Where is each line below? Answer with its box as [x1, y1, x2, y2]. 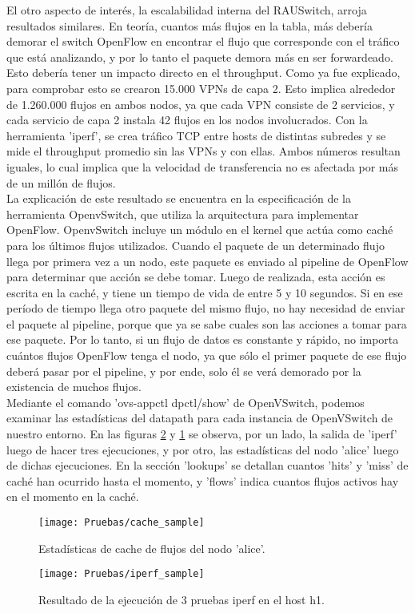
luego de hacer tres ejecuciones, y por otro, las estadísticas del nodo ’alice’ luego [6, 441, 399, 458]
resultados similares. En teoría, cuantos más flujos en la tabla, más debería [6, 17, 373, 34]
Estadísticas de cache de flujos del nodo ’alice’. [38, 539, 265, 556]
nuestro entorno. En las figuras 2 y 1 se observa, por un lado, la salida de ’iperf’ [6, 425, 397, 442]
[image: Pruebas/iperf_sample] [38, 568, 205, 580]
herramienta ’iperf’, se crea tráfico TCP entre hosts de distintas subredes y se [6, 127, 386, 143]
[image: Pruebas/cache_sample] [38, 517, 205, 528]
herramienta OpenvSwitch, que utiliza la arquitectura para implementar [6, 205, 359, 222]
